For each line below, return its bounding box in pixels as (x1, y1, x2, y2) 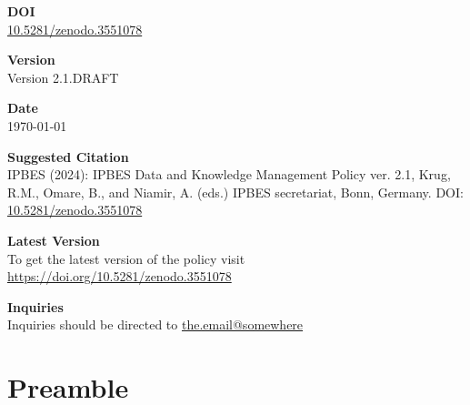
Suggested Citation (7, 147, 129, 166)
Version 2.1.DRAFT (7, 67, 119, 86)
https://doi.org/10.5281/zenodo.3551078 (7, 267, 232, 286)
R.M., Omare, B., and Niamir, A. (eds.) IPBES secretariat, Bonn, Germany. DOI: (7, 182, 464, 201)
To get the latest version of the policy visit (7, 248, 245, 268)
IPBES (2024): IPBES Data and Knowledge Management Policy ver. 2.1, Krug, (7, 165, 451, 184)
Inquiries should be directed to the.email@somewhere (7, 315, 304, 334)
